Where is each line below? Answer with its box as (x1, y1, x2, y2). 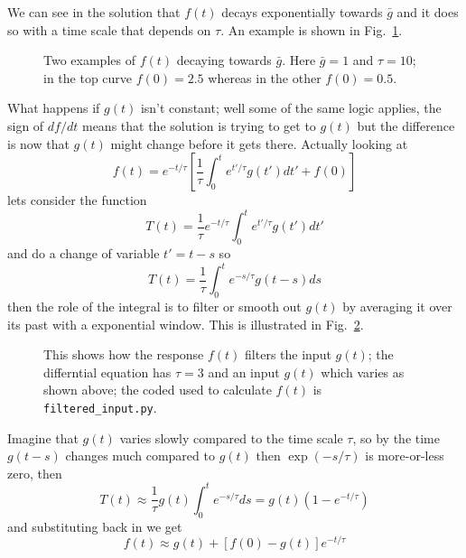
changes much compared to (65, 446, 215, 465)
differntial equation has (43, 362, 172, 381)
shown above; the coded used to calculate (43, 380, 272, 399)
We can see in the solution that (7, 3, 181, 21)
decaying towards (176, 51, 272, 70)
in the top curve (43, 68, 133, 87)
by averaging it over (342, 296, 452, 315)
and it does (396, 3, 459, 21)
